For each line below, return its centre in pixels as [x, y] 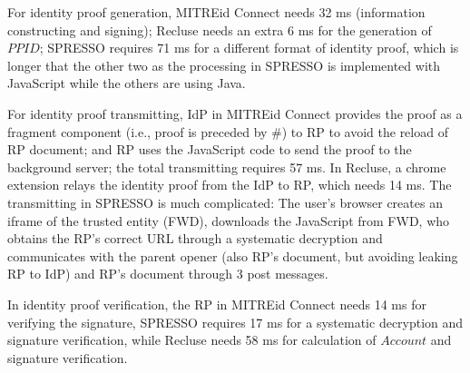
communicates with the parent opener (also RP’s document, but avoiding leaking [233, 255]
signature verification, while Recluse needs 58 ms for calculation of [192, 340]
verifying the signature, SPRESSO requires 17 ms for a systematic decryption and [235, 322]
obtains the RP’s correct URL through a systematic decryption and [195, 238]
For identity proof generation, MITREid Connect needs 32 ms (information [216, 12]
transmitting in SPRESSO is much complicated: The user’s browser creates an [225, 202]
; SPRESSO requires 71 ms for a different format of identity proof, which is [249, 48]
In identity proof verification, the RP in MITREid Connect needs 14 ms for [217, 304]
